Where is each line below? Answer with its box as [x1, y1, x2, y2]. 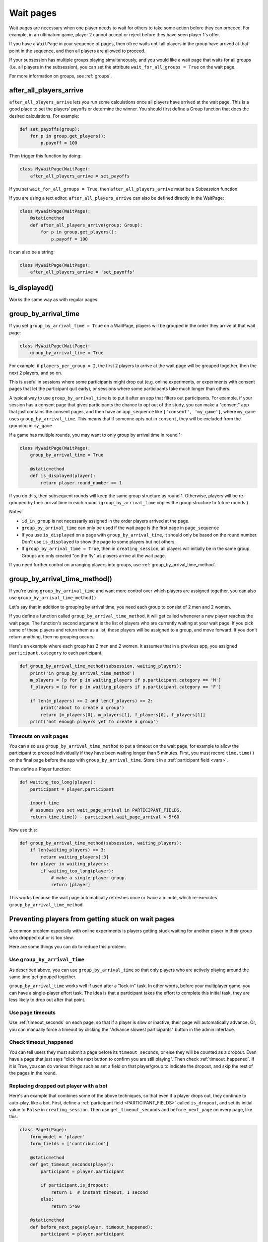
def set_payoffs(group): [19, 126, 80, 132]
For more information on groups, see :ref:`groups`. [9, 73, 112, 79]
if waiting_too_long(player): [40, 868, 114, 874]
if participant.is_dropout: [40, 1182, 109, 1188]
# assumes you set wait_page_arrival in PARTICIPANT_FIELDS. [30, 807, 182, 813]
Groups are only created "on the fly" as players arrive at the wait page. [21, 552, 166, 558]
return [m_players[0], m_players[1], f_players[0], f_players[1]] [40, 712, 206, 717]
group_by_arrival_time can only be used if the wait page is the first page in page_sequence [21, 525, 219, 531]
